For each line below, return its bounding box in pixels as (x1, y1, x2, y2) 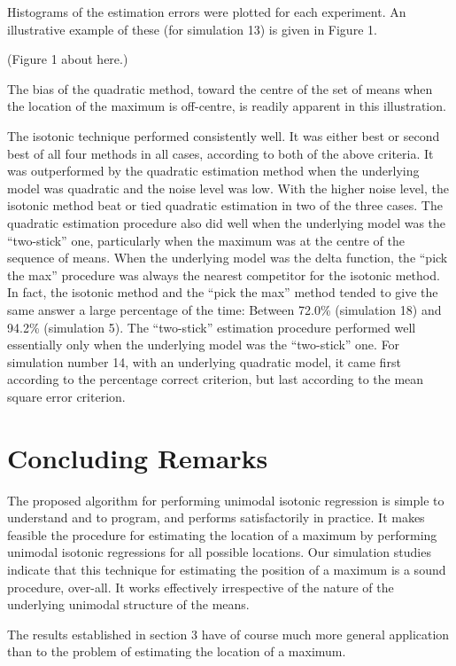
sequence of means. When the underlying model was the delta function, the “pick (7, 248, 448, 267)
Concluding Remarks (7, 439, 268, 475)
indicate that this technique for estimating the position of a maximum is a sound (7, 560, 446, 578)
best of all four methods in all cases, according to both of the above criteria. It (7, 144, 434, 162)
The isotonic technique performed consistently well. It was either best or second (7, 126, 440, 145)
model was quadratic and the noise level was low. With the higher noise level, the (7, 178, 449, 197)
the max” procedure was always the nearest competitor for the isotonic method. (7, 265, 440, 284)
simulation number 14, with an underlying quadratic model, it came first (7, 352, 401, 371)
